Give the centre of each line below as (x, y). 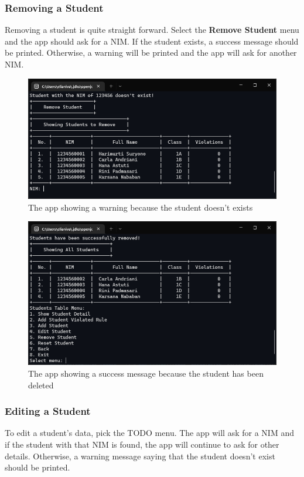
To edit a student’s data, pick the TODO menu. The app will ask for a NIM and (149, 433)
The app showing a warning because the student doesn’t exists (141, 207)
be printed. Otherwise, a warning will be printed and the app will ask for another (151, 53)
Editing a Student (48, 411)
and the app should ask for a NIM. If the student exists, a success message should (152, 41)
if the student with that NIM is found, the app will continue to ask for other (142, 444)
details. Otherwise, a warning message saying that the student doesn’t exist (140, 456)
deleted (41, 385)
